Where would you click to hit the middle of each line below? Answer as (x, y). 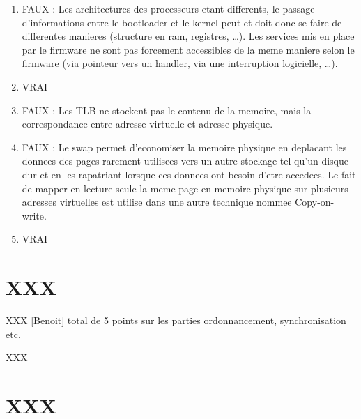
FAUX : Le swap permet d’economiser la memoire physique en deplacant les (184, 147)
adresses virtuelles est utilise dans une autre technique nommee (157, 202)
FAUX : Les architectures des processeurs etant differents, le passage (168, 8)
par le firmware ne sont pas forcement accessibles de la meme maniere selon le (188, 49)
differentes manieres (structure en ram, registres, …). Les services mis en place (188, 36)
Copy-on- (315, 202)
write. (34, 215)
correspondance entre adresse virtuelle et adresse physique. (147, 124)
